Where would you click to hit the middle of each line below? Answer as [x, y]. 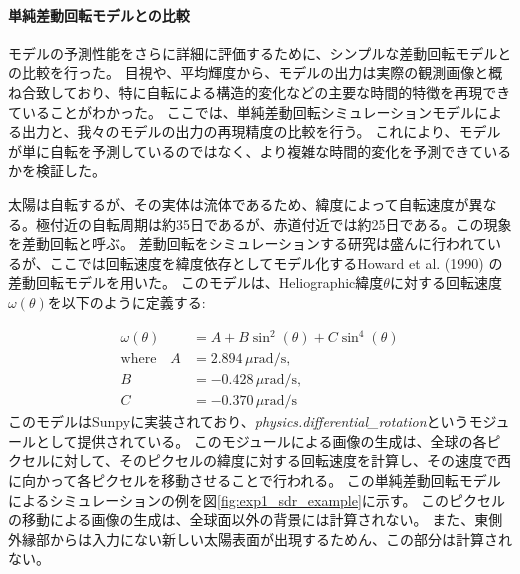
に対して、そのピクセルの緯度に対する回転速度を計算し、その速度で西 [280, 460]
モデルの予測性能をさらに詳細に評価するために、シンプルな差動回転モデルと [260, 52]
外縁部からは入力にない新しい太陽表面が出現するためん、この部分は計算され [260, 538]
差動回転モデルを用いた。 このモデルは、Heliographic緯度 [196, 282]
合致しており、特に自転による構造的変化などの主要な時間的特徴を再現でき [266, 91]
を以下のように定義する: [126, 301]
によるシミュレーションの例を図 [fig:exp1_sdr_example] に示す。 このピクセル [257, 499]
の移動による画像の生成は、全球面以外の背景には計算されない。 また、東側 [255, 519]
